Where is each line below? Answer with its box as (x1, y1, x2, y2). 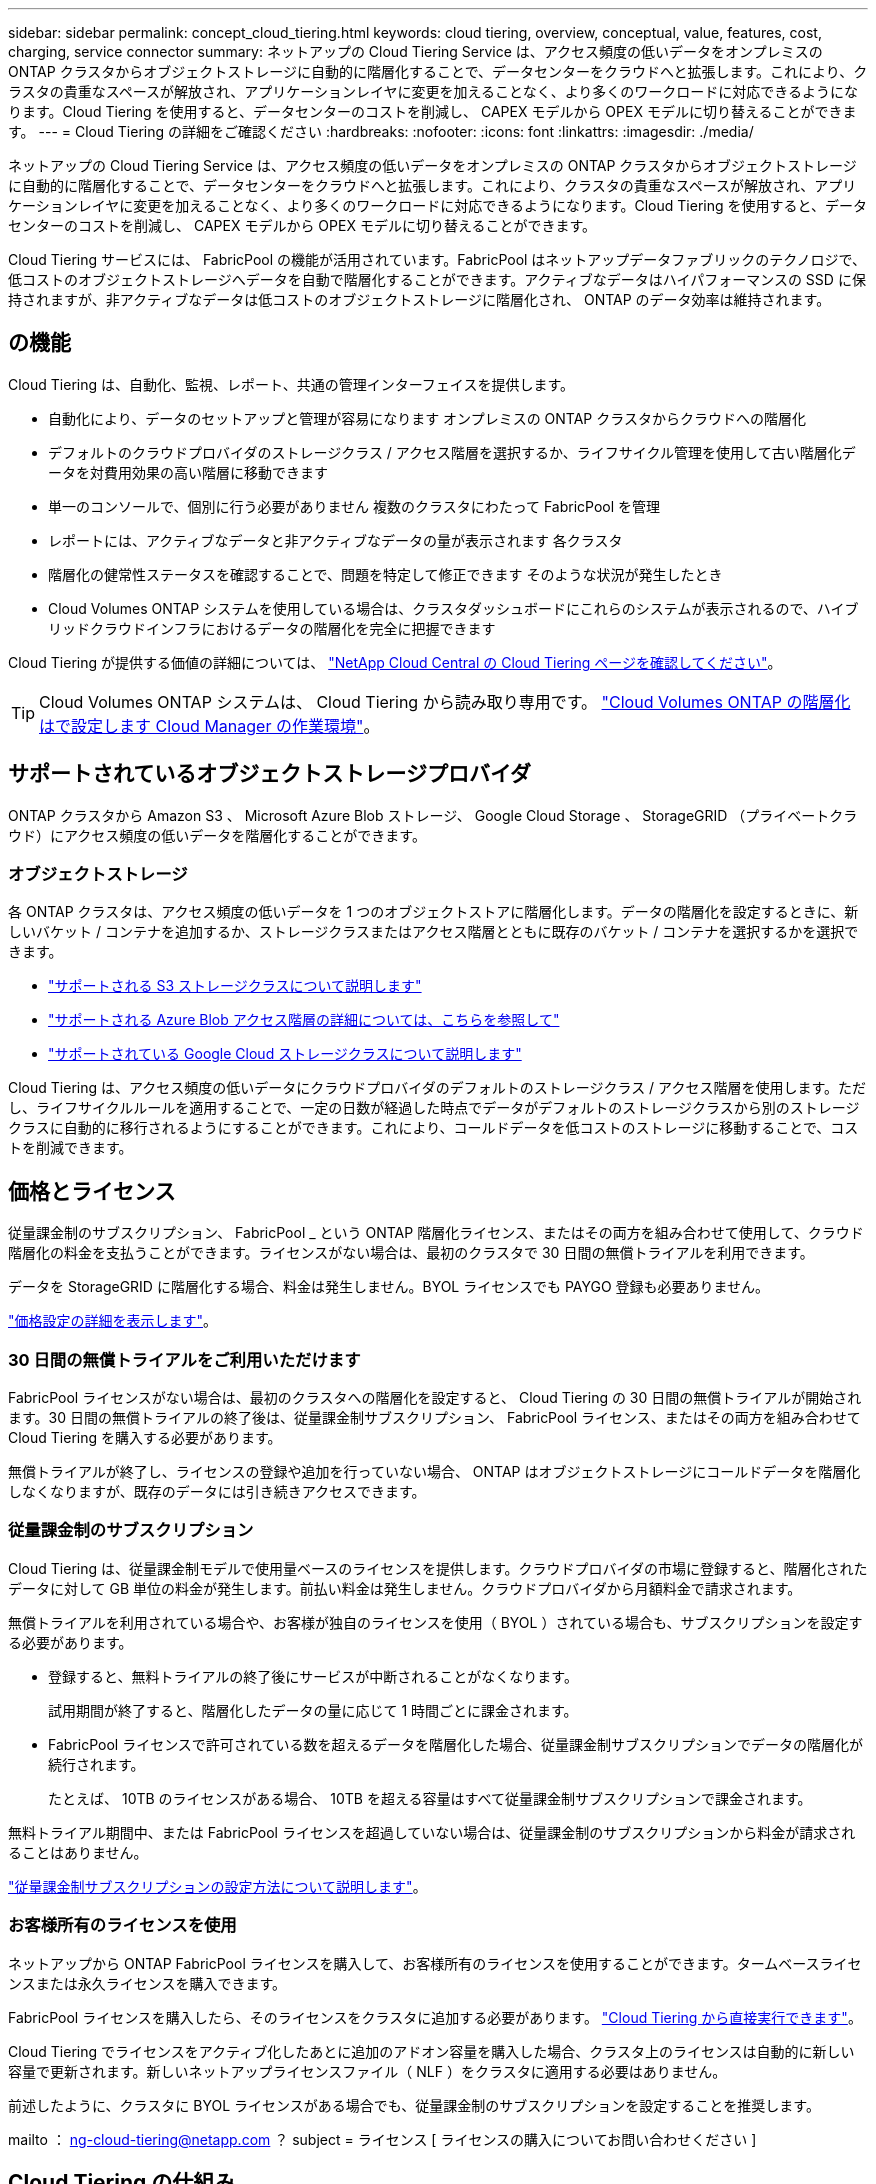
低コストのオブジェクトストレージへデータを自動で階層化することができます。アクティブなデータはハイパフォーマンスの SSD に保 (8, 271, 866, 288)
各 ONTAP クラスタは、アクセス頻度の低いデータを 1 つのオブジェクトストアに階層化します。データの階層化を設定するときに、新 (8, 903, 859, 921)
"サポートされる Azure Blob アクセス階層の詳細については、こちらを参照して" (48, 1011, 560, 1029)
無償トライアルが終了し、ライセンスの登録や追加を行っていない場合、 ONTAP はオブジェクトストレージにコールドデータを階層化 (8, 1463, 861, 1481)
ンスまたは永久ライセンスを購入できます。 (8, 1974, 287, 1992)
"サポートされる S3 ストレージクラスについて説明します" (48, 977, 422, 995)
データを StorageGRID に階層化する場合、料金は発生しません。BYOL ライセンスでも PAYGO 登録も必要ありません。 (8, 1278, 770, 1296)
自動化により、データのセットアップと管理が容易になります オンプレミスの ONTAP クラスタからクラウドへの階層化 (48, 409, 806, 427)
